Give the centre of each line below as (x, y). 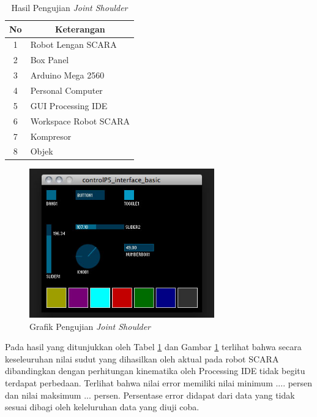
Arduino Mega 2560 (67, 75)
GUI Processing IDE (69, 105)
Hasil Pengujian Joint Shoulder (69, 7)
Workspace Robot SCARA (80, 121)
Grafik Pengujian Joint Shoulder (90, 326)
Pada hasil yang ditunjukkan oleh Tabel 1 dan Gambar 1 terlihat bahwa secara (153, 347)
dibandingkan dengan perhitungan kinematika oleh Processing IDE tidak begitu (155, 371)
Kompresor (51, 136)
